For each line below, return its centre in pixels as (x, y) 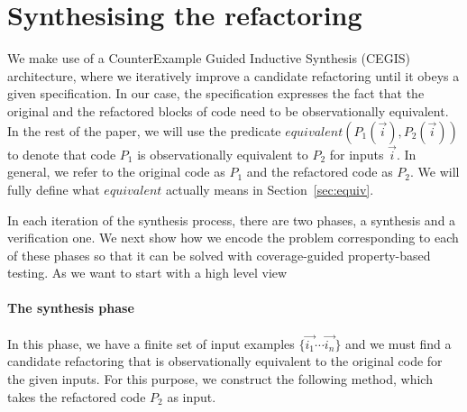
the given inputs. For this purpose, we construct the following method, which (220, 379)
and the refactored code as (320, 172)
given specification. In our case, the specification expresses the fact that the (216, 93)
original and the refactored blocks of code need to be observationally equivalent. (228, 110)
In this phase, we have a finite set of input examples (151, 343)
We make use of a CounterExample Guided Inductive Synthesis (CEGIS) (209, 58)
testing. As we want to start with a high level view (147, 273)
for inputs (357, 154)
